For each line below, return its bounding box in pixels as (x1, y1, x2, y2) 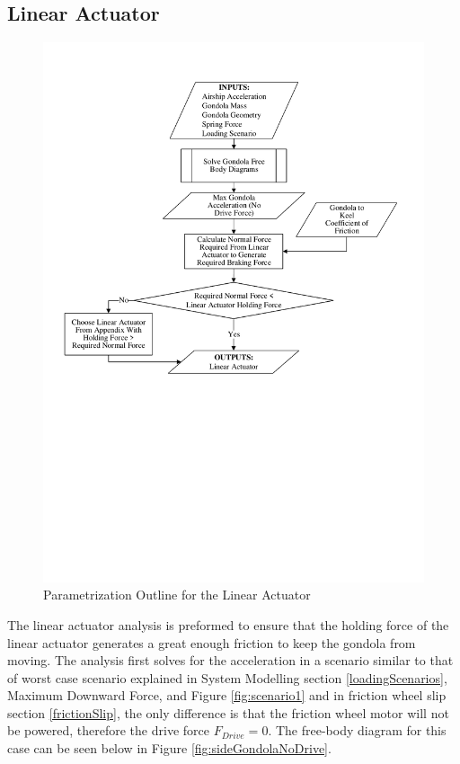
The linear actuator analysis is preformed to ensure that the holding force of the (7, 615, 449, 634)
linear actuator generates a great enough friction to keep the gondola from (7, 633, 416, 652)
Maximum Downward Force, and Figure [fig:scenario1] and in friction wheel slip (7, 686, 447, 705)
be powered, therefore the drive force (7, 721, 209, 740)
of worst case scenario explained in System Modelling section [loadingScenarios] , (7, 668, 447, 687)
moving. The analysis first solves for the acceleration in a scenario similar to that (7, 651, 454, 670)
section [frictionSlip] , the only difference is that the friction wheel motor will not (7, 703, 449, 722)
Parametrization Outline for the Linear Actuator (43, 585, 311, 604)
